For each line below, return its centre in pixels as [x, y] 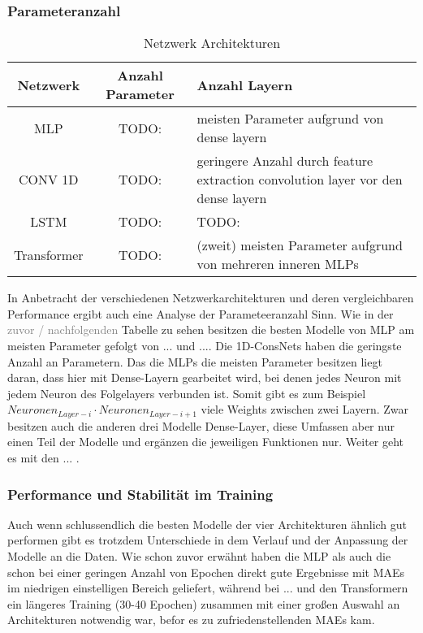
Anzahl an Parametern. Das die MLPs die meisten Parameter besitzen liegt [195, 361]
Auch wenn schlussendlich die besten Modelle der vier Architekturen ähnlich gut [207, 524]
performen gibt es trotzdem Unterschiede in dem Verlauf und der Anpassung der [208, 540]
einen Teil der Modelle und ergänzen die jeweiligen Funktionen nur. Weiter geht [206, 442]
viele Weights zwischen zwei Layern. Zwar [305, 409]
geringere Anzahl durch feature [285, 161]
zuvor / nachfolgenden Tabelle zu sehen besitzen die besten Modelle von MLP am [211, 330]
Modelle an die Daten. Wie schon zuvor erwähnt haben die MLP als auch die [199, 556]
